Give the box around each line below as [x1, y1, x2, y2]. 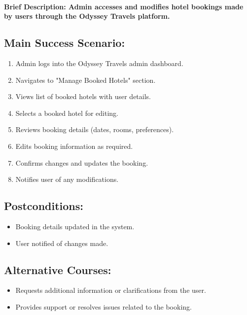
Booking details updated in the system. [15, 221, 135, 231]
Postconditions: [4, 198, 83, 213]
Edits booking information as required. [15, 140, 133, 151]
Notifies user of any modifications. [15, 174, 119, 184]
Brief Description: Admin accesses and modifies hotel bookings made [4, 1, 244, 11]
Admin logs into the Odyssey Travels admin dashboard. [15, 58, 183, 68]
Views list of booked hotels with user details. [15, 91, 151, 102]
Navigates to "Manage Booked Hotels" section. [15, 74, 156, 85]
